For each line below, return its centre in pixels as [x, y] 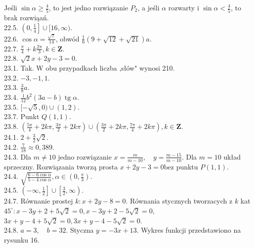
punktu [187, 166]
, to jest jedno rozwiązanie [88, 7]
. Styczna [80, 230]
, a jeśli [148, 7]
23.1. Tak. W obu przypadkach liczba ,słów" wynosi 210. [89, 68]
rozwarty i [184, 7]
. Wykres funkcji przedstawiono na [189, 230]
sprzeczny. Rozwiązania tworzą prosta [61, 166]
